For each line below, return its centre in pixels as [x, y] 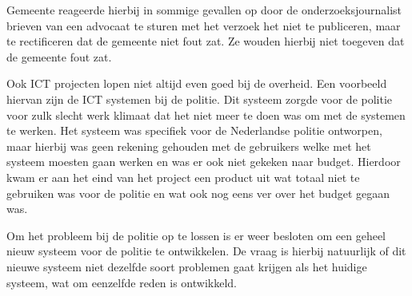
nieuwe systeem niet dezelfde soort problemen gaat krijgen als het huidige [187, 266]
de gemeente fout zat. [59, 56]
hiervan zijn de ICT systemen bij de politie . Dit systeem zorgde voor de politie [200, 99]
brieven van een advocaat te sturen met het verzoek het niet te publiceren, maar [204, 25]
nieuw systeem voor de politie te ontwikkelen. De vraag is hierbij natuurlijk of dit [206, 251]
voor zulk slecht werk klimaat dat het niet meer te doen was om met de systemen [206, 114]
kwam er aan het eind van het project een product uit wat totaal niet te [183, 177]
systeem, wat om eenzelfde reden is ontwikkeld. [122, 282]
